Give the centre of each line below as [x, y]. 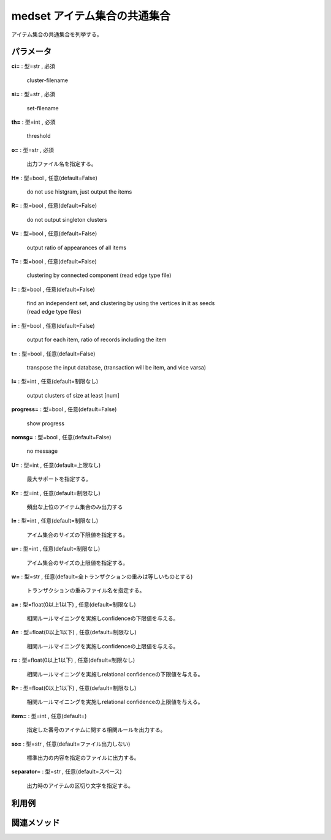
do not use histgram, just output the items [79, 191]
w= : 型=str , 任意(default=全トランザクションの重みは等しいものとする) [102, 577]
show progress [45, 423]
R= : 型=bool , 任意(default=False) [54, 206]
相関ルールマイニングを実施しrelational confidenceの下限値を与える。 [115, 674]
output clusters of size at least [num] [73, 395]
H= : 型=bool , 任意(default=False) [55, 178]
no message [42, 451]
